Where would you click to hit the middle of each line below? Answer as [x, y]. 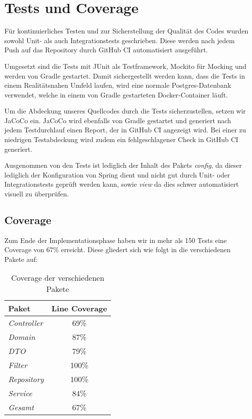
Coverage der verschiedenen [58, 277]
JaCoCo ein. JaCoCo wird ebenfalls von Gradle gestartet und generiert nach [118, 120]
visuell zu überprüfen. [37, 194]
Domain [22, 337]
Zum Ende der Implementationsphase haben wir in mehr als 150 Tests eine [116, 240]
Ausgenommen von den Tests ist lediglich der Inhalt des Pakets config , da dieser [123, 165]
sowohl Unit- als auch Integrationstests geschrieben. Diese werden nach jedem [120, 40]
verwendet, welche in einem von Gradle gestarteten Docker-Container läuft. [116, 94]
